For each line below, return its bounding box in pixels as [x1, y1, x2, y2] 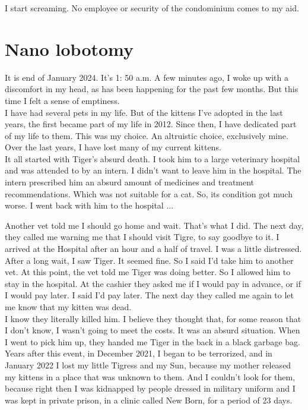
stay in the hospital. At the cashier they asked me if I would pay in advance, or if [5, 277, 301, 289]
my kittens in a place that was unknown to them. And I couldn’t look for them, [5, 370, 296, 383]
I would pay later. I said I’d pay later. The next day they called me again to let [5, 289, 294, 301]
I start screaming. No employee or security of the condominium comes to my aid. [5, 2, 299, 14]
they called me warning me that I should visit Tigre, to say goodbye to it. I [5, 231, 280, 243]
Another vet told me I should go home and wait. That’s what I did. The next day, [5, 219, 304, 231]
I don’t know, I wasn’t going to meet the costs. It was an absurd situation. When [5, 324, 300, 336]
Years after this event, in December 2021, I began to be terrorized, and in [5, 347, 272, 359]
